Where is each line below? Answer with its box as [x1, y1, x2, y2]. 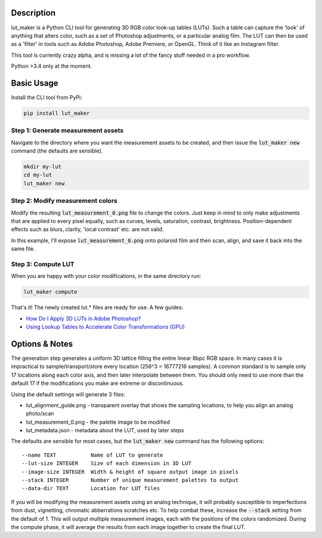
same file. [11, 245, 35, 252]
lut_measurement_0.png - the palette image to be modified [26, 418, 170, 426]
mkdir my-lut [23, 163, 62, 170]
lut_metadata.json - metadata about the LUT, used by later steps [26, 427, 184, 434]
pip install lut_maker [23, 109, 90, 117]
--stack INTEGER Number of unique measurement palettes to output [21, 477, 239, 484]
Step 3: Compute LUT [11, 260, 75, 268]
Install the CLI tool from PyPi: [11, 93, 83, 101]
